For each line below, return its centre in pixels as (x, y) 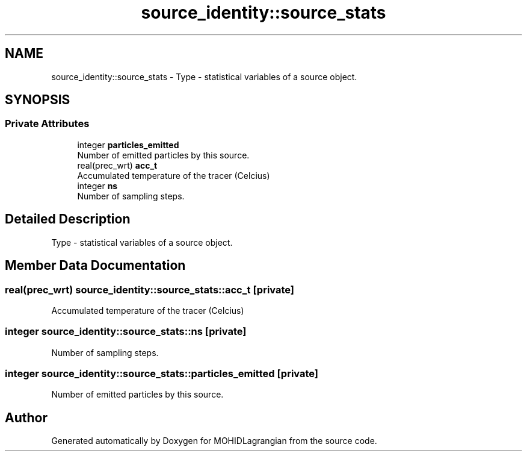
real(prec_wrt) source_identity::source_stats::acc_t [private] (150, 289)
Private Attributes (47, 124)
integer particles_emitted (128, 145)
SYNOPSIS (38, 100)
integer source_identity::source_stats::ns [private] (126, 332)
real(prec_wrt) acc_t (117, 165)
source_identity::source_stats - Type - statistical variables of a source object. (204, 77)
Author (26, 417)
